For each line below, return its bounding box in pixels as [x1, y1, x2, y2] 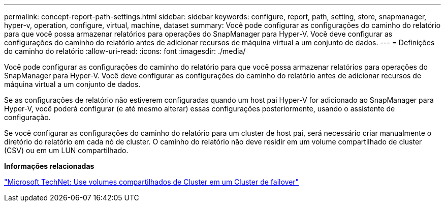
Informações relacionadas [4, 162, 94, 170]
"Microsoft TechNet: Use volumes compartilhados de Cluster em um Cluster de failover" [4, 178, 299, 186]
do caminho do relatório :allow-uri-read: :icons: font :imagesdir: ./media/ [4, 47, 246, 55]
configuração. [4, 113, 51, 122]
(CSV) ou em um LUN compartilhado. [4, 146, 129, 155]
